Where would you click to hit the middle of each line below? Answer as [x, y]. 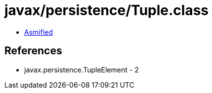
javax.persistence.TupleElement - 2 [82, 70]
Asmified [39, 32]
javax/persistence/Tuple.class [107, 10]
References [33, 51]
